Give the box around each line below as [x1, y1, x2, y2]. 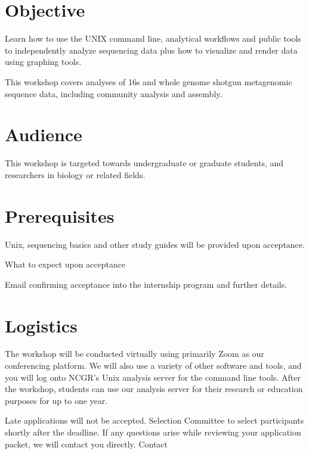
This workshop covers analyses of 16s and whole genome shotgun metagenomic [5, 75, 292, 88]
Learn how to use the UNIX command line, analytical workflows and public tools [5, 32, 301, 45]
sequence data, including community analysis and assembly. [5, 87, 223, 99]
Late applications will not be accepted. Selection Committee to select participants [5, 414, 304, 427]
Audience [5, 122, 82, 147]
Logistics [5, 313, 78, 337]
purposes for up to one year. [5, 394, 108, 406]
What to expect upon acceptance [5, 258, 126, 270]
